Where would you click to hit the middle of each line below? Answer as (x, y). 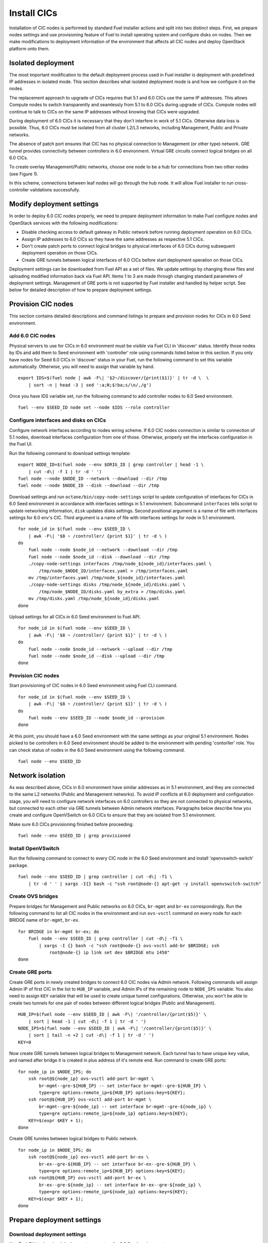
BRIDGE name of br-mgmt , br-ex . (44, 920)
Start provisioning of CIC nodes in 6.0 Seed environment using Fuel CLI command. (93, 686)
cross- (241, 183)
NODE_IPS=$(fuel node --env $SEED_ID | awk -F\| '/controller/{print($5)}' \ (115, 1028)
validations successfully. (55, 190)
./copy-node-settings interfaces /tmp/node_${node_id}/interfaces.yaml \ (120, 564)
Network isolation (37, 775)
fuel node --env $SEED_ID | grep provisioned (74, 836)
